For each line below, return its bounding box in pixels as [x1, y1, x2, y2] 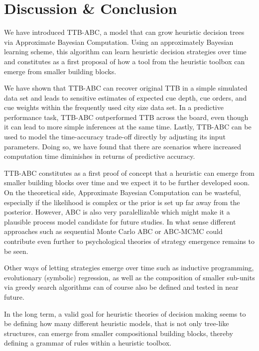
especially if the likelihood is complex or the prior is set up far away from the [4, 197, 240, 207]
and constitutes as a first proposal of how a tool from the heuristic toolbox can [4, 56, 245, 66]
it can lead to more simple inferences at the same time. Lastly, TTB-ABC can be [4, 121, 252, 132]
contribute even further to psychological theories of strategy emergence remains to [4, 236, 255, 246]
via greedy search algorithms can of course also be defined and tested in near [4, 282, 239, 292]
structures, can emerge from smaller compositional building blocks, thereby [4, 328, 233, 338]
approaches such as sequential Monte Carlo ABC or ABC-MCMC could [4, 226, 223, 236]
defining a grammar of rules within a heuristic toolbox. [4, 338, 171, 348]
